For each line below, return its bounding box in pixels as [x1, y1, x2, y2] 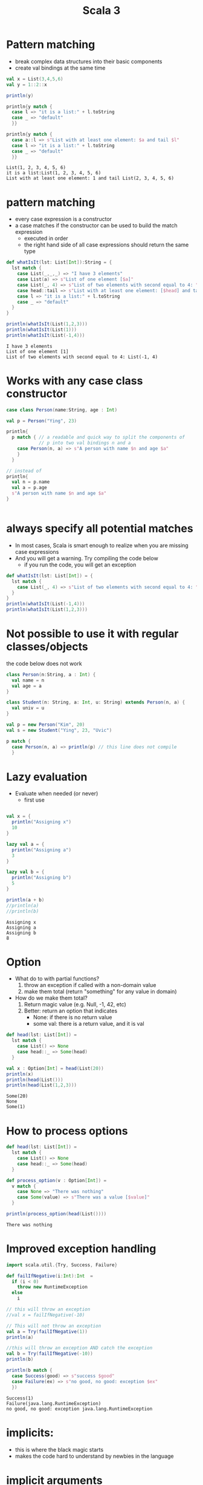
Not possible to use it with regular [6, 627, 179, 641]
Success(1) [6, 1395, 34, 1401]
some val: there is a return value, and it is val [33, 1020, 144, 1028]
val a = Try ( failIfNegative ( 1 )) [6, 1328, 88, 1335]
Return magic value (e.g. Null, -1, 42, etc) [24, 1001, 127, 1008]
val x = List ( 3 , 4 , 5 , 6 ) [6, 76, 63, 82]
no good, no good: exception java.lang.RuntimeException [6, 1406, 153, 1412]
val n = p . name [11, 479, 50, 485]
